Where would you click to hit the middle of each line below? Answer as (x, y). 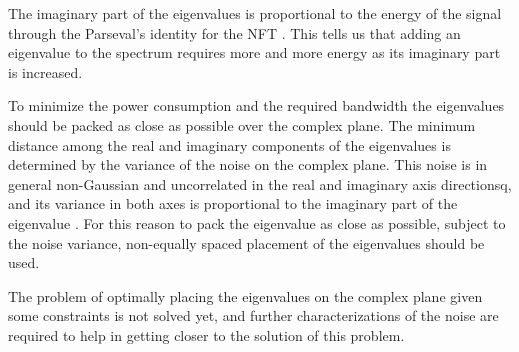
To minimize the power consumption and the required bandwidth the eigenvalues (256, 105)
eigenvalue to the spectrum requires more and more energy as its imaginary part (254, 52)
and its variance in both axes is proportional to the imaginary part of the (233, 203)
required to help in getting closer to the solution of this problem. (206, 334)
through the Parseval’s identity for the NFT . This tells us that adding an (234, 32)
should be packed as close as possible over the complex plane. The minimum (242, 124)
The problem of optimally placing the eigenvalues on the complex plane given (245, 295)
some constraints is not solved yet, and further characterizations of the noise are (253, 315)
